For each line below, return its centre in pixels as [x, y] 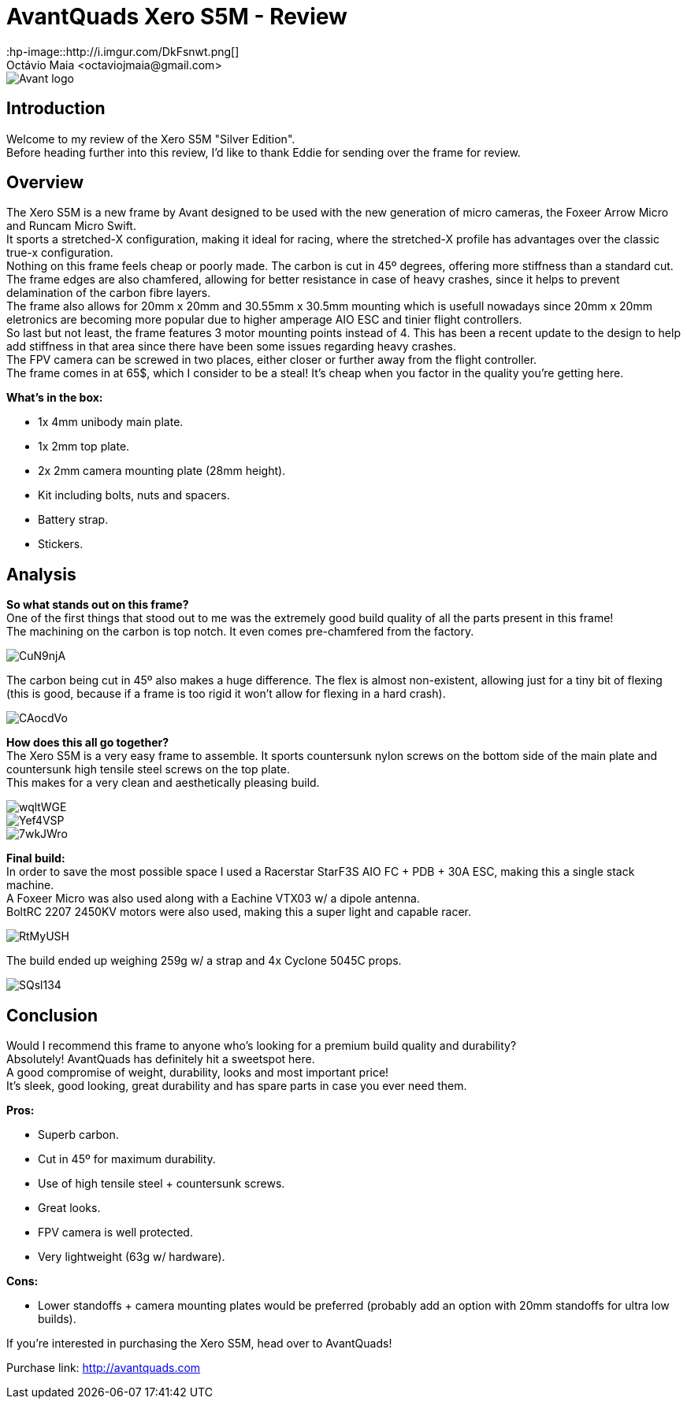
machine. [30, 885]
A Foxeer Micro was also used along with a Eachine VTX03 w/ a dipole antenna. [213, 899]
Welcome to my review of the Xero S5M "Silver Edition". [151, 139]
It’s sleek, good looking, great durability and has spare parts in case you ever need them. [237, 1086]
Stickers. [61, 544]
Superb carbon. [78, 1135]
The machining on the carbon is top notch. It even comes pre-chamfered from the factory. [240, 632]
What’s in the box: [55, 398]
